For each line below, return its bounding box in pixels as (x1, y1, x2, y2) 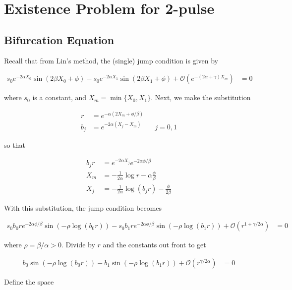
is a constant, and (32, 92, 87, 103)
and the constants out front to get (103, 239, 206, 250)
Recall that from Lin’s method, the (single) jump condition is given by (4, 55, 218, 65)
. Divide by (61, 239, 95, 250)
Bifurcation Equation (4, 32, 115, 47)
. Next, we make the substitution (151, 92, 251, 103)
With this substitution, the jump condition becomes (4, 202, 162, 213)
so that (4, 140, 25, 150)
